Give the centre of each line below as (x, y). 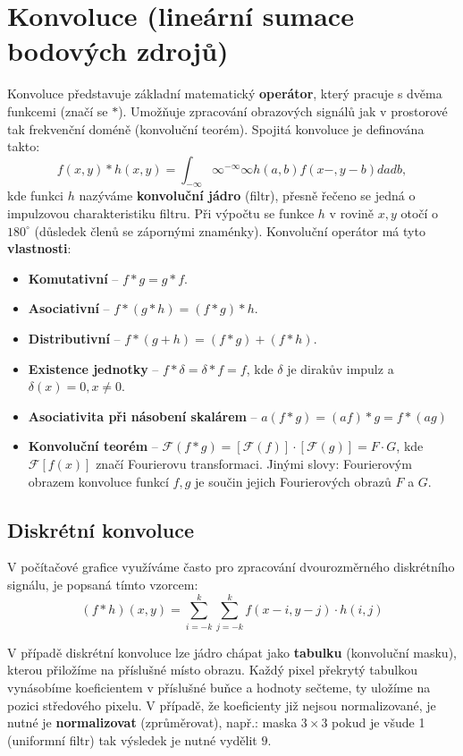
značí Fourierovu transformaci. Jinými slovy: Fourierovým (254, 464)
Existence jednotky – (93, 368)
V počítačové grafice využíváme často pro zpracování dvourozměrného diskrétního (231, 567)
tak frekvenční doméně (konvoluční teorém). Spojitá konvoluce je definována (216, 128)
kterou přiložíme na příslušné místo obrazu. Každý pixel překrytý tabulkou (213, 670)
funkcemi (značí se (58, 110)
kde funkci (36, 195)
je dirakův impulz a (341, 368)
